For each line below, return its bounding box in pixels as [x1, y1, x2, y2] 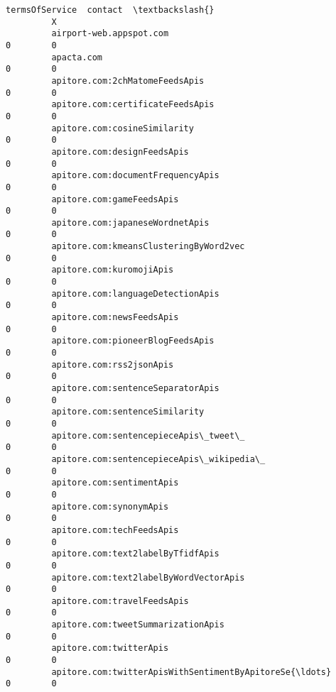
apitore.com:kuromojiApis [51, 265, 174, 275]
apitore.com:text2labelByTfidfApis [51, 549, 220, 559]
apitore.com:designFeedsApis [51, 146, 189, 157]
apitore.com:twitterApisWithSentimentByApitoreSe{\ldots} [51, 666, 332, 677]
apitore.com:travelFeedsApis [51, 595, 189, 606]
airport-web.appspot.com [51, 28, 169, 39]
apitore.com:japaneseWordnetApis [51, 217, 210, 228]
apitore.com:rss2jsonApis [51, 359, 174, 370]
